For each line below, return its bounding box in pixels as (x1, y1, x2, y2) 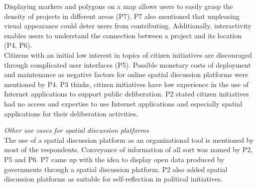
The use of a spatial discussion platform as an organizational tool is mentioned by (4, 134, 254, 145)
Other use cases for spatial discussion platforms (4, 125, 149, 135)
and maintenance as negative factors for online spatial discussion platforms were (4, 69, 249, 80)
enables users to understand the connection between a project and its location (4, 30, 242, 40)
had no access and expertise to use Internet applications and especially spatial (4, 98, 243, 108)
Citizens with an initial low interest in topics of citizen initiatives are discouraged (4, 49, 252, 60)
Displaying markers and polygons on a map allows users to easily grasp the (4, 1, 233, 11)
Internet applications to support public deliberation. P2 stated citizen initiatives (4, 89, 249, 99)
